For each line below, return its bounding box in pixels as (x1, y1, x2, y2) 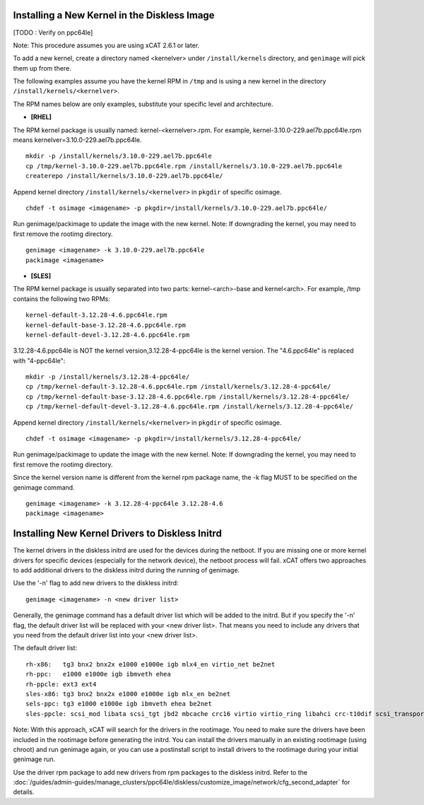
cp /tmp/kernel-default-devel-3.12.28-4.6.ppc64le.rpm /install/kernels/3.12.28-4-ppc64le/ (25, 403, 353, 411)
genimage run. (13, 755, 56, 763)
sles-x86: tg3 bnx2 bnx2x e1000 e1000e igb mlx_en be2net (25, 690, 231, 698)
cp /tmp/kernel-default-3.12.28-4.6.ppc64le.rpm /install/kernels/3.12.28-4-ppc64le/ (25, 382, 331, 391)
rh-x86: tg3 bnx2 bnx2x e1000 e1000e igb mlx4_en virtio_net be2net (25, 660, 276, 668)
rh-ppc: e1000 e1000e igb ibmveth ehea (25, 670, 171, 678)
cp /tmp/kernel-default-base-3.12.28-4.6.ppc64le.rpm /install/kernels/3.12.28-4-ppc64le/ (25, 392, 350, 401)
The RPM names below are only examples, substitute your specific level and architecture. (13, 100, 273, 108)
